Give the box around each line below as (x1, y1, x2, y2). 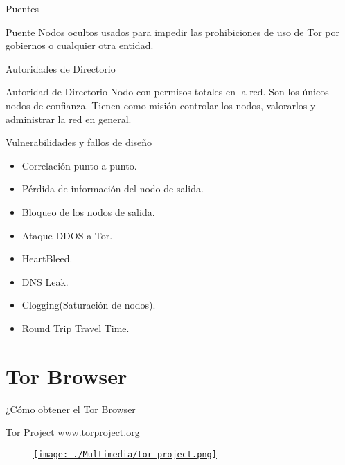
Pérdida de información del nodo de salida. (21, 181, 204, 196)
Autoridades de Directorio (6, 61, 116, 75)
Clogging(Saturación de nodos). (21, 298, 156, 312)
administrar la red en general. (6, 111, 132, 126)
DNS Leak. (21, 274, 69, 289)
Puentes (6, 1, 39, 15)
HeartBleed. (21, 251, 73, 266)
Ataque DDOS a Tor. (21, 228, 113, 242)
